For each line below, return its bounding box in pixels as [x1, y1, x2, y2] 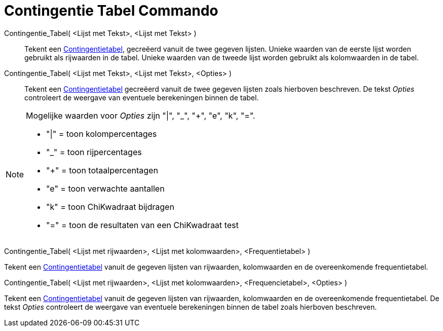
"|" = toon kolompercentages [46, 128, 157, 139]
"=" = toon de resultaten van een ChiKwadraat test [46, 219, 239, 230]
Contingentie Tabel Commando [4, 2, 218, 19]
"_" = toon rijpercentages [46, 146, 142, 157]
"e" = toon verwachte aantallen [46, 183, 165, 194]
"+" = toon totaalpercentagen [46, 165, 158, 175]
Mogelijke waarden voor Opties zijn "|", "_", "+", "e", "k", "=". [26, 110, 255, 121]
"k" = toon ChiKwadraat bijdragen [46, 201, 174, 212]
